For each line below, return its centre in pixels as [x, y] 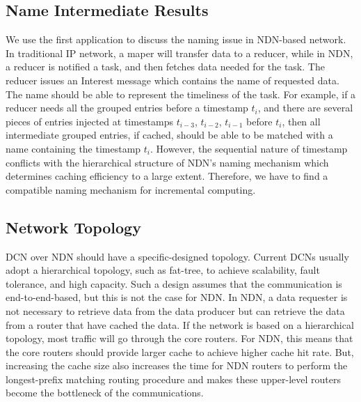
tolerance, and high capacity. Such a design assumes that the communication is [174, 283]
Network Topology [73, 227]
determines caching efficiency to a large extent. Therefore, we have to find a [167, 176]
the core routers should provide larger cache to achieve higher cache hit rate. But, [180, 351]
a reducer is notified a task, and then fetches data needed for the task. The [165, 67]
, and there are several [305, 108]
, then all [301, 121]
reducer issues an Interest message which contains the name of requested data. [173, 80]
